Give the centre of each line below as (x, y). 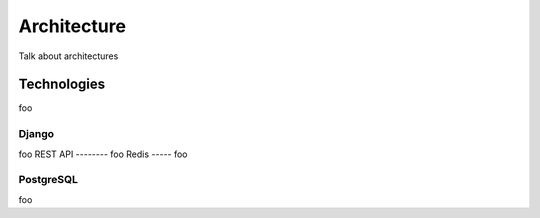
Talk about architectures (68, 56)
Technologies (62, 84)
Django (36, 134)
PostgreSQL (48, 180)
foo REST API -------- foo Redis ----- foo (103, 154)
